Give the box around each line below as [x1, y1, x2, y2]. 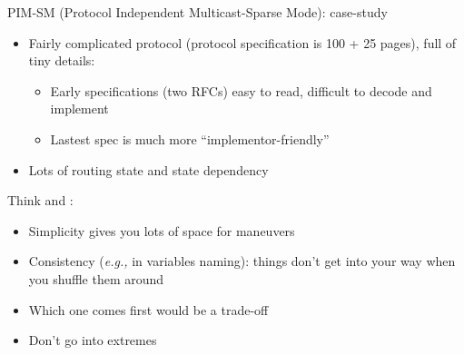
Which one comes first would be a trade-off [28, 300, 269, 319]
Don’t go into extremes [28, 330, 157, 350]
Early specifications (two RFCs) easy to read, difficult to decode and [50, 81, 432, 100]
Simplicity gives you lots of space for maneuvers [28, 221, 295, 240]
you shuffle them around [28, 269, 164, 288]
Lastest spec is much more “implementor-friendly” [50, 129, 330, 148]
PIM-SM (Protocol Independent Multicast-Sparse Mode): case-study [7, 3, 388, 21]
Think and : [7, 191, 74, 210]
